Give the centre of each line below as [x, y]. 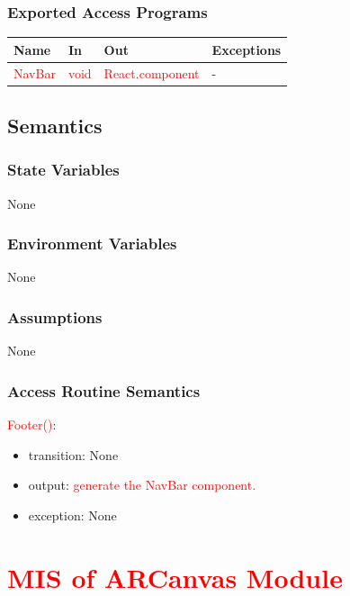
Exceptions [247, 49]
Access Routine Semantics [104, 390]
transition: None [73, 454]
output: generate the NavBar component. [142, 485]
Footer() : [32, 424]
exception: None [72, 515]
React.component [152, 72]
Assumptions [55, 316]
